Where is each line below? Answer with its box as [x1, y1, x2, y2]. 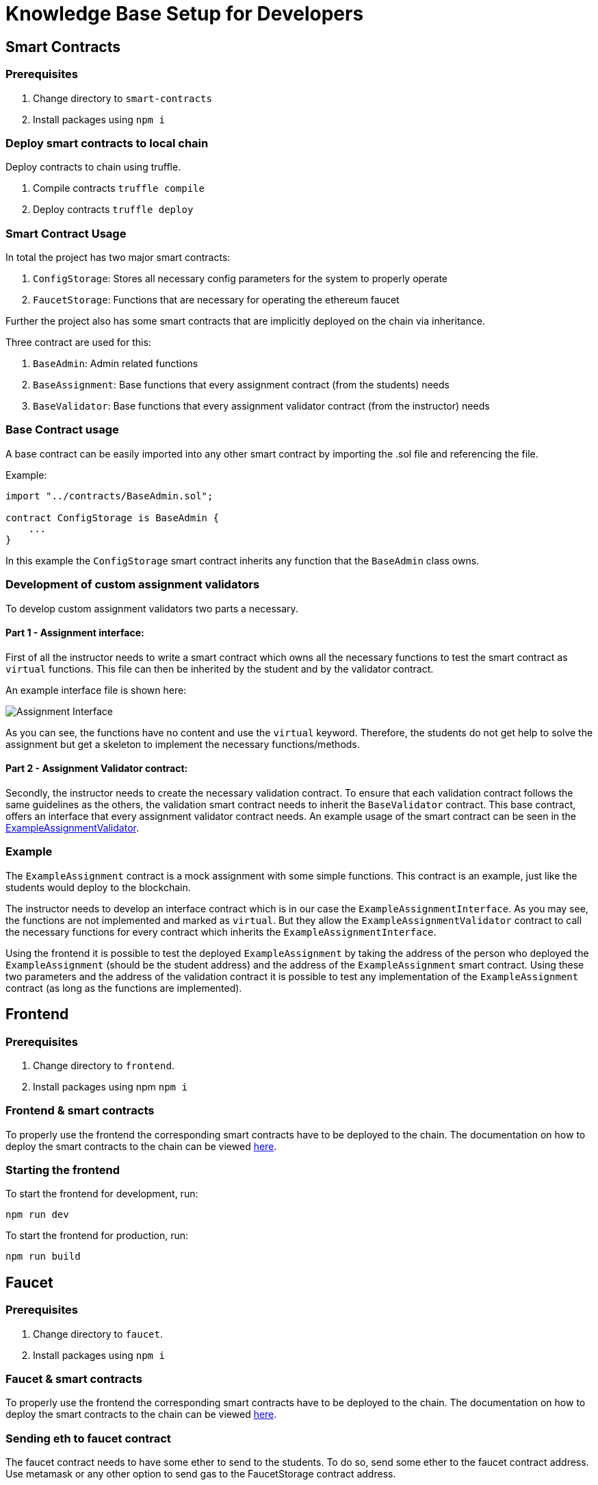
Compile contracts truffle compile [33, 182, 205, 195]
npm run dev [5, 1209, 69, 1221]
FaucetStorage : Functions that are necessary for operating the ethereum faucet [33, 294, 400, 306]
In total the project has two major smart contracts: [5, 251, 231, 264]
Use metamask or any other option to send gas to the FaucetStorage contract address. [5, 1468, 396, 1480]
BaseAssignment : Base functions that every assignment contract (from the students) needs [33, 379, 450, 391]
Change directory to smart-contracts [33, 92, 212, 104]
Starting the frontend [5, 1163, 120, 1177]
